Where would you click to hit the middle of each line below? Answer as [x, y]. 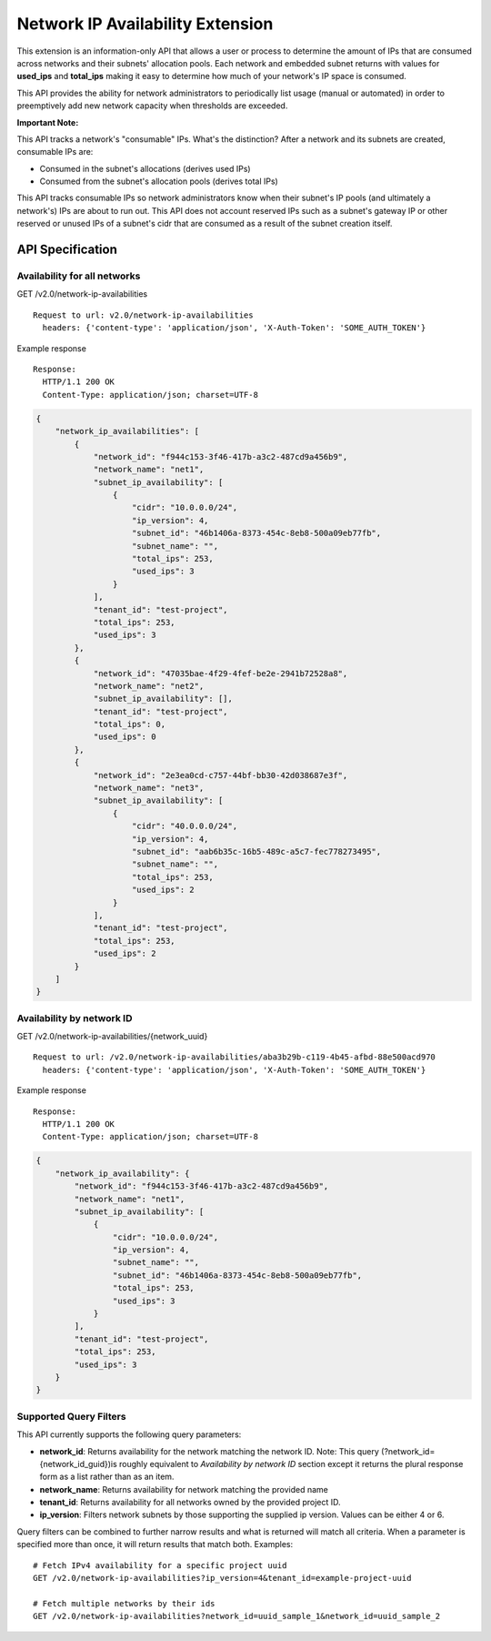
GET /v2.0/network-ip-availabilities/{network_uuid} [112, 1037]
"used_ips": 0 [125, 737]
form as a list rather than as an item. [107, 1477]
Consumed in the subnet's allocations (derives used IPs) [145, 168]
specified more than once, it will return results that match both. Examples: [155, 1545]
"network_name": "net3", [149, 788]
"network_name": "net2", [149, 686]
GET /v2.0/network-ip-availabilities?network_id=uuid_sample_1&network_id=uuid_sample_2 [237, 1616]
